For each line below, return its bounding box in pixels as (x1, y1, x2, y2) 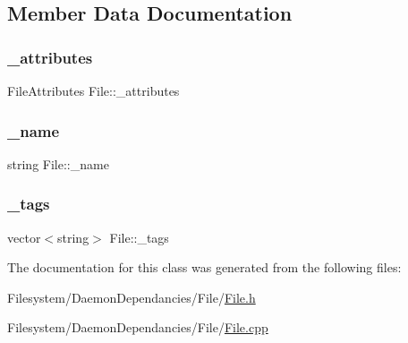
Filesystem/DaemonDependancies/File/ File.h (7, 287, 256, 306)
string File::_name (7, 154, 109, 173)
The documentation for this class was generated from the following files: (7, 258, 402, 277)
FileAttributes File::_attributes (7, 81, 180, 99)
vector (7, 227, 41, 246)
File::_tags (109, 227, 169, 246)
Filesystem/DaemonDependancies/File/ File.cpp (7, 318, 268, 337)
